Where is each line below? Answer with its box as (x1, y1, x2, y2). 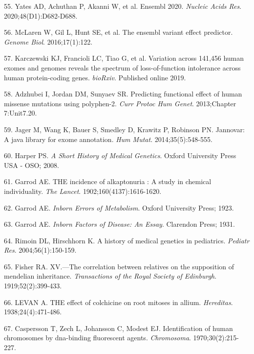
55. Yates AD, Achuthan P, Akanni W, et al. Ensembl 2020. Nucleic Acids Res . (4, 1, 242, 11)
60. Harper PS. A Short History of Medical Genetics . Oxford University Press (4, 150, 236, 161)
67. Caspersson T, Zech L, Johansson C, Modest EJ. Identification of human (4, 323, 233, 333)
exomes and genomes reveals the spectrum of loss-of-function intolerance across (4, 62, 241, 72)
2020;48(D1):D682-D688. (4, 10, 78, 21)
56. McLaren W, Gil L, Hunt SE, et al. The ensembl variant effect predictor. (4, 27, 233, 37)
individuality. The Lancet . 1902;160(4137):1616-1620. (4, 186, 162, 196)
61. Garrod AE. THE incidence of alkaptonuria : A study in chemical (4, 176, 212, 187)
